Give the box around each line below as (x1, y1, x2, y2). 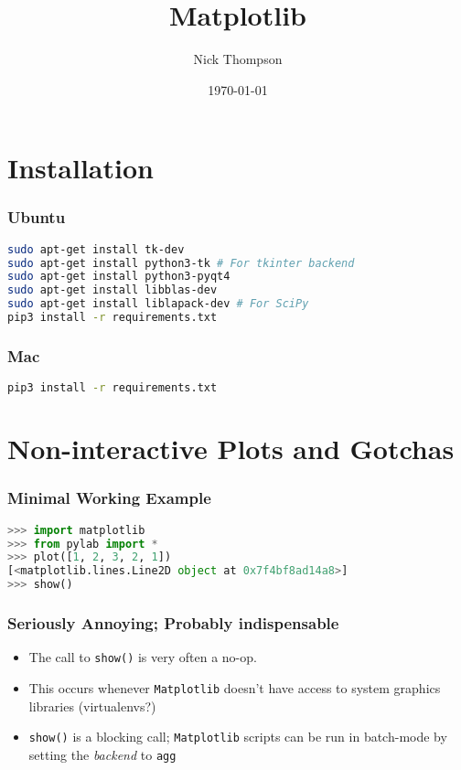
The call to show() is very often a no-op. (28, 647, 257, 667)
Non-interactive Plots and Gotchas (7, 430, 455, 467)
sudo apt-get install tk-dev (7, 242, 185, 256)
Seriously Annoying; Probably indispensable (7, 611, 339, 634)
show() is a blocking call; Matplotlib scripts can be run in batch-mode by (28, 727, 447, 746)
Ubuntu (7, 206, 66, 229)
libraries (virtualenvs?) (28, 696, 156, 715)
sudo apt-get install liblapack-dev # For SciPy (7, 297, 309, 311)
